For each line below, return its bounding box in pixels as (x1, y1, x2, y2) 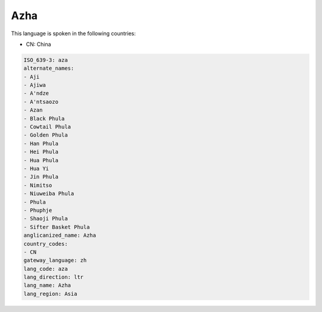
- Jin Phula (23, 174, 59, 180)
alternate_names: (23, 65, 75, 72)
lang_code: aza (23, 265, 68, 272)
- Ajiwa (23, 82, 46, 89)
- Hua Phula (23, 157, 59, 163)
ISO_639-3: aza (23, 57, 68, 63)
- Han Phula (23, 140, 59, 147)
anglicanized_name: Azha (23, 232, 97, 239)
